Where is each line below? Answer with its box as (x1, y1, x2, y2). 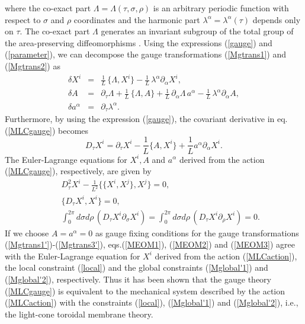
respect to (5, 13, 41, 25)
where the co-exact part (5, 2, 91, 14)
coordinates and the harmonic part (73, 13, 200, 25)
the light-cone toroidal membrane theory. (5, 307, 153, 320)
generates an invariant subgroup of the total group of (101, 25, 294, 37)
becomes (58, 124, 89, 136)
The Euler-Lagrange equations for (5, 153, 127, 165)
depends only (252, 13, 301, 25)
